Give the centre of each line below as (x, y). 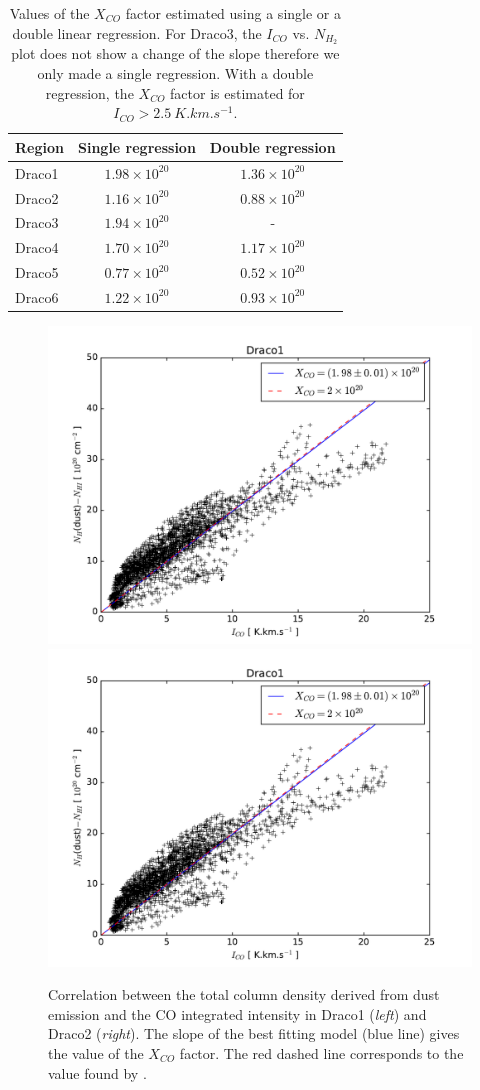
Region (39, 146)
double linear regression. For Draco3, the (137, 32)
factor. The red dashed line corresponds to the (321, 1052)
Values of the (49, 13)
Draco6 (37, 296)
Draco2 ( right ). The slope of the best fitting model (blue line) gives (254, 1033)
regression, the (89, 92)
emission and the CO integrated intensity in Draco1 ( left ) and (237, 1013)
